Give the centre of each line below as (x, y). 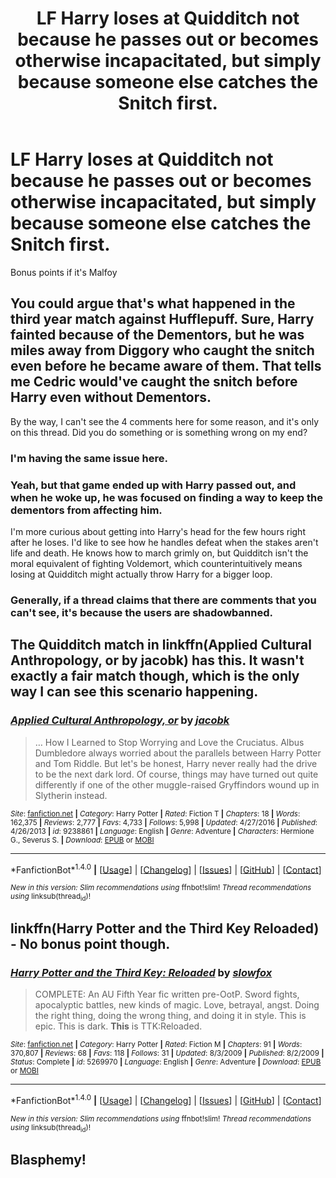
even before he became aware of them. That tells (166, 366)
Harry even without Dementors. (111, 397)
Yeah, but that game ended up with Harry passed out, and (153, 485)
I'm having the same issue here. (89, 458)
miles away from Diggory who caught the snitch (162, 350)
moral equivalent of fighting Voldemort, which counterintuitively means (156, 563)
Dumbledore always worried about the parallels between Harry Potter (178, 753)
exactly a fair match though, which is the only (155, 676)
